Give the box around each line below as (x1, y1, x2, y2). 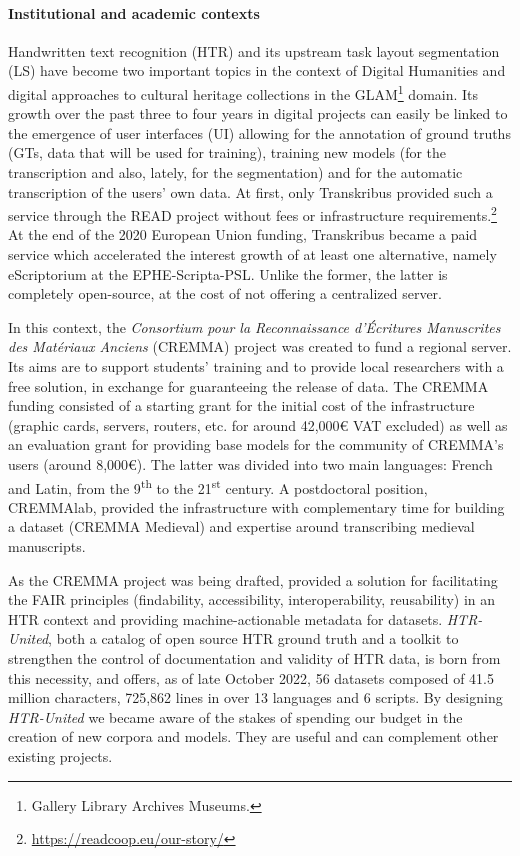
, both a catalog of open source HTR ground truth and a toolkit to (48, 628, 459, 649)
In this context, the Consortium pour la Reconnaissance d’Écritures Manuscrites (8, 316, 501, 337)
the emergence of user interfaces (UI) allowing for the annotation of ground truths (8, 122, 511, 143)
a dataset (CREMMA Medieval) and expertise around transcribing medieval (8, 516, 475, 537)
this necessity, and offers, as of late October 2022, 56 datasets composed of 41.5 (8, 667, 494, 688)
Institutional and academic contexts (8, 2, 260, 23)
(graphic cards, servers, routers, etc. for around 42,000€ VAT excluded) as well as (8, 414, 508, 435)
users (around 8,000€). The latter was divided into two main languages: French (8, 453, 493, 474)
